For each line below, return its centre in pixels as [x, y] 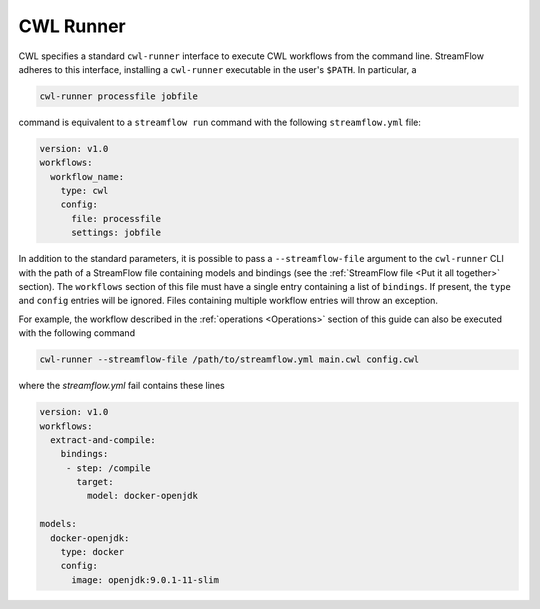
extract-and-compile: [103, 439]
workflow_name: [87, 176]
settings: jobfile [116, 233]
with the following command [76, 333]
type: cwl [84, 191]
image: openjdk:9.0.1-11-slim [145, 579]
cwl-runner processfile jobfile [119, 96]
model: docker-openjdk [142, 496]
